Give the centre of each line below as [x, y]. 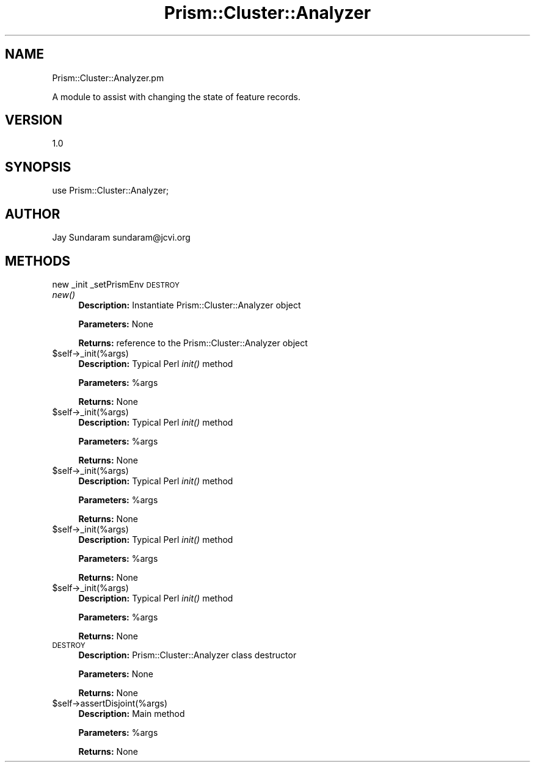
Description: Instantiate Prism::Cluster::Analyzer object [190, 305]
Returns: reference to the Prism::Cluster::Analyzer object [193, 343]
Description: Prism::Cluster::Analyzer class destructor [187, 655]
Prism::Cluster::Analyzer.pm [108, 78]
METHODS [38, 261]
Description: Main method [132, 713]
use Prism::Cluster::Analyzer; [111, 191]
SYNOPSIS [38, 167]
